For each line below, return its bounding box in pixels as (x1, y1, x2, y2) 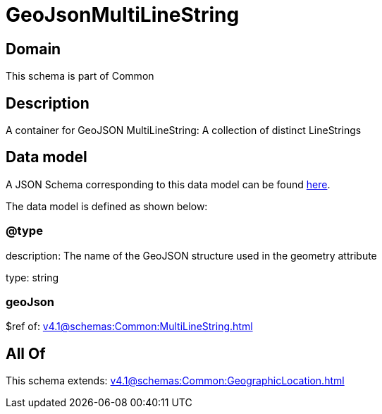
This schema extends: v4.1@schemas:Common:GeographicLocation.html (6, 375, 345, 387)
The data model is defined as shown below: (6, 200, 208, 212)
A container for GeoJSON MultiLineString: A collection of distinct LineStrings (6, 124, 362, 137)
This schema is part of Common (6, 70, 154, 83)
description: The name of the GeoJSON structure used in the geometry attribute (6, 249, 377, 262)
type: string (6, 271, 59, 284)
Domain (6, 39, 61, 58)
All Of (6, 344, 46, 363)
